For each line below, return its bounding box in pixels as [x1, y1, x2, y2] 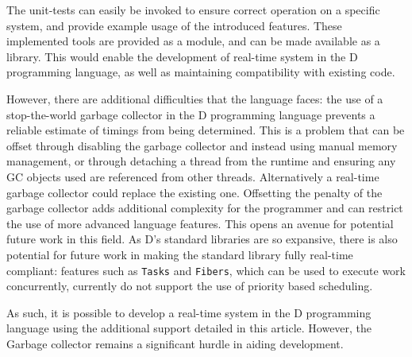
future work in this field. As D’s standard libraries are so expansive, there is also [6, 231, 398, 247]
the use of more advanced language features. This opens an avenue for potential [6, 215, 394, 231]
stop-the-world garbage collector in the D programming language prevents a [6, 106, 375, 122]
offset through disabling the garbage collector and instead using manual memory [6, 137, 398, 153]
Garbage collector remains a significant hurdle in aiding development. [6, 335, 344, 351]
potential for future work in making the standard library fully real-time [6, 246, 353, 262]
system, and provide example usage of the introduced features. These [6, 17, 342, 33]
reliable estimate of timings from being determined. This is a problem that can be [6, 122, 405, 138]
